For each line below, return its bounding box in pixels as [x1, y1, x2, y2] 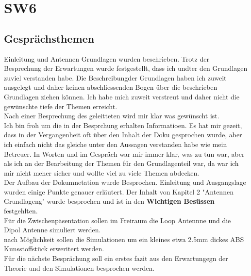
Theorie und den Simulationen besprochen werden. [4, 262, 155, 273]
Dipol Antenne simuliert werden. [4, 225, 101, 235]
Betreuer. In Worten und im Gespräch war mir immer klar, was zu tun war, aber [4, 148, 245, 159]
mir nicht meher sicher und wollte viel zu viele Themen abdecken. [4, 167, 200, 178]
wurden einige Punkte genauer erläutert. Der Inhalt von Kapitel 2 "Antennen [4, 186, 234, 196]
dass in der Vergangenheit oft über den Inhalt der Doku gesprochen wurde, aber [4, 130, 242, 140]
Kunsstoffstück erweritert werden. [4, 244, 104, 254]
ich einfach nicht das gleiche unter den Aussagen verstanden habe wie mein [4, 139, 227, 149]
